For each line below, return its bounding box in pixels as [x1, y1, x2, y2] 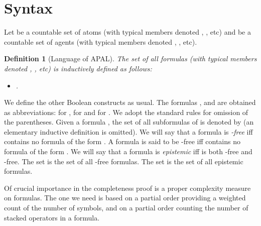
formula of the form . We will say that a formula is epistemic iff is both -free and [4, 146, 252, 157]
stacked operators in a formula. [4, 212, 100, 222]
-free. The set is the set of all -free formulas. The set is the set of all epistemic [4, 156, 243, 166]
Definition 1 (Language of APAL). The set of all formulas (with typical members [4, 53, 257, 64]
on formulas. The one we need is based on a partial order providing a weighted [4, 192, 246, 203]
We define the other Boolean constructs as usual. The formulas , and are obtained [4, 97, 256, 107]
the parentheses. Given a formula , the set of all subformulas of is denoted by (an [4, 117, 254, 127]
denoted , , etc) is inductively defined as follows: [4, 63, 152, 73]
